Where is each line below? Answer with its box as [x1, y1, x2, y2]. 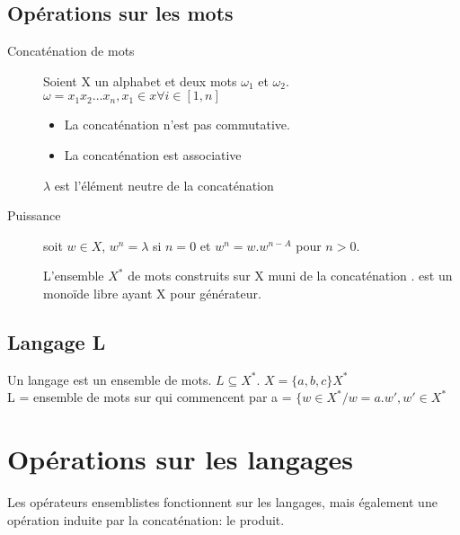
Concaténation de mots [7, 41, 135, 60]
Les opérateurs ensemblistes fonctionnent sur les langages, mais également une [7, 493, 438, 512]
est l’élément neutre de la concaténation [54, 175, 274, 194]
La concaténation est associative [64, 145, 242, 164]
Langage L [7, 327, 106, 355]
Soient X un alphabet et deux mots [43, 71, 237, 90]
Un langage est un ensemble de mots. [7, 370, 212, 388]
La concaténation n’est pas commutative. [64, 115, 290, 134]
